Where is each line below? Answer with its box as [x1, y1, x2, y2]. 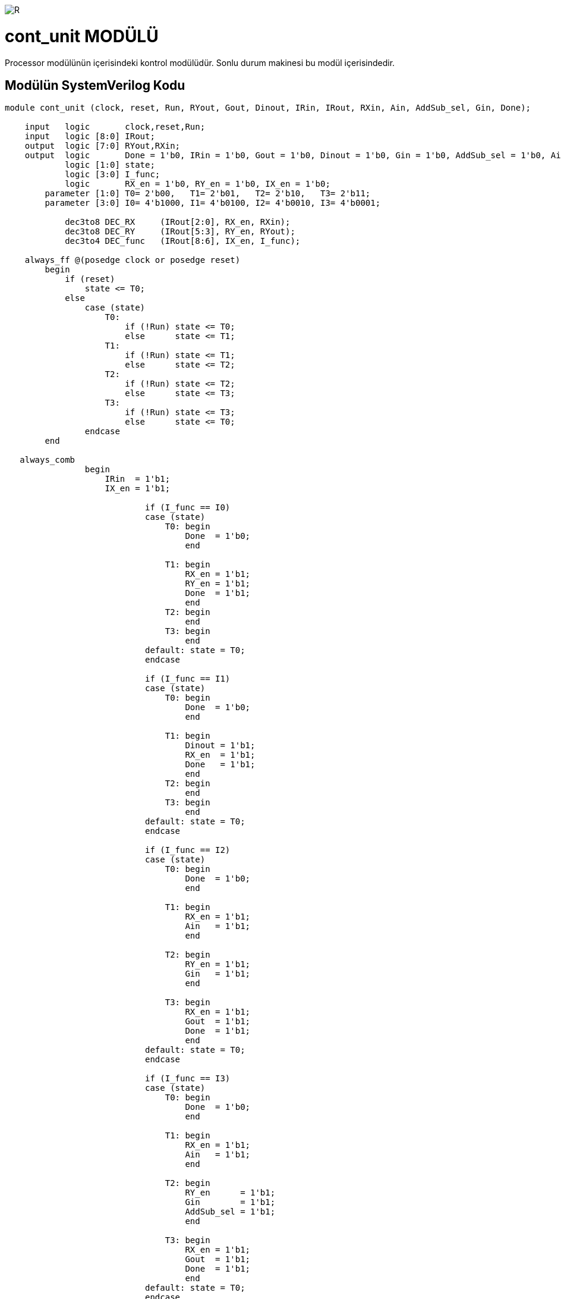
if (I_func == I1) [145, 674, 231, 684]
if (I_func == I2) [145, 845, 231, 855]
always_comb [20, 455, 75, 465]
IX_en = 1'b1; [105, 484, 171, 494]
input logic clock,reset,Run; [24, 122, 206, 132]
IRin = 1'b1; [105, 474, 171, 484]
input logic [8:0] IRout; [24, 131, 155, 142]
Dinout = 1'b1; [185, 741, 256, 751]
